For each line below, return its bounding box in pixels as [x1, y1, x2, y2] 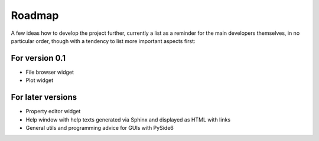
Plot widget [25, 77, 53, 84]
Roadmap [11, 9, 59, 22]
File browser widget [25, 68, 74, 76]
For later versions [11, 92, 77, 103]
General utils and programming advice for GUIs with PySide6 [25, 124, 174, 131]
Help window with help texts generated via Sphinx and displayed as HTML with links [25, 116, 230, 123]
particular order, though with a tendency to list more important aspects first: [11, 37, 196, 44]
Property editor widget [25, 108, 81, 115]
